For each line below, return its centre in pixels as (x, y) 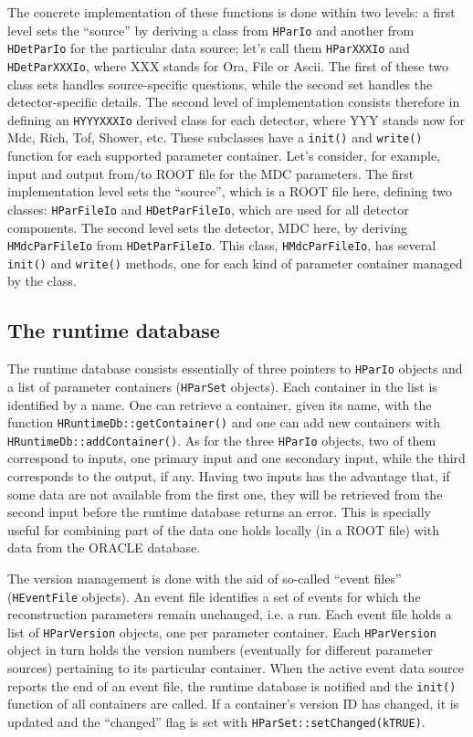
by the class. (42, 281)
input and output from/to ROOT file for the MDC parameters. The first (211, 173)
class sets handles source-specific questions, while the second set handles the (220, 84)
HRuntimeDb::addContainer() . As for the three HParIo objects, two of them (222, 440)
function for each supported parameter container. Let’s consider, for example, (224, 156)
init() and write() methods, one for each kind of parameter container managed (235, 263)
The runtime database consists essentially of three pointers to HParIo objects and (235, 368)
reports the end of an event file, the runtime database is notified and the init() (232, 685)
